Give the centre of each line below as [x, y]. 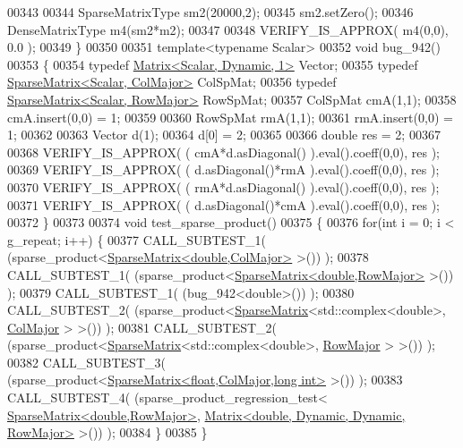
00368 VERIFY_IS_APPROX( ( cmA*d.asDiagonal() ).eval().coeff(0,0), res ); [223, 152]
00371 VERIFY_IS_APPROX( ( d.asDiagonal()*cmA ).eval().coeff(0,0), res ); [223, 204]
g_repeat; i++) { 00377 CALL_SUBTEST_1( [137, 239]
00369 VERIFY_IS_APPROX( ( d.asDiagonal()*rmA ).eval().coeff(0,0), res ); [223, 169]
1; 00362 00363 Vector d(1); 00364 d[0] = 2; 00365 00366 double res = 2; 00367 [224, 135]
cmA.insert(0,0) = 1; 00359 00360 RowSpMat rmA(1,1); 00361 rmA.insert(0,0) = [230, 117]
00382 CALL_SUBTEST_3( [86, 362]
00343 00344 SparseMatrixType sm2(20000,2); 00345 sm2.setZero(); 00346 [210, 12]
